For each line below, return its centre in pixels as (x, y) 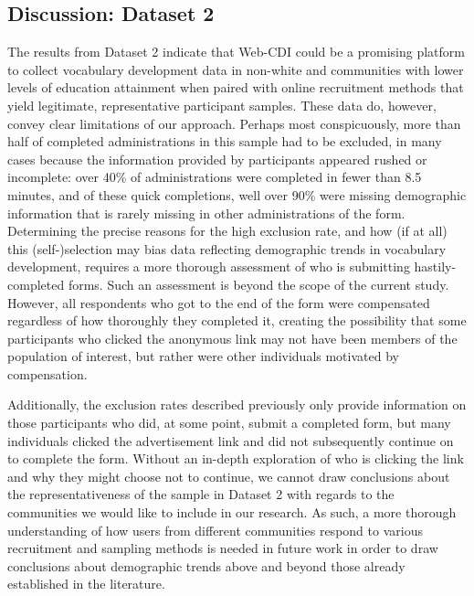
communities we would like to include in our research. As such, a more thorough (232, 512)
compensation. (47, 373)
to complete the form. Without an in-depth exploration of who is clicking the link (236, 458)
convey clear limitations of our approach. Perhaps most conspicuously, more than (234, 123)
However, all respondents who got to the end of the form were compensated (219, 302)
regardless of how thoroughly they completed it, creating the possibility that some (237, 320)
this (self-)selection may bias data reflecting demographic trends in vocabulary (227, 248)
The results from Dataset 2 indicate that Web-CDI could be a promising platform (236, 52)
